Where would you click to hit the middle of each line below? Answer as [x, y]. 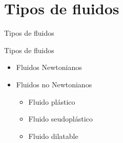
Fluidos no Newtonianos [54, 84]
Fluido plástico [52, 101]
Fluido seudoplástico [60, 119]
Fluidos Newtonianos [49, 67]
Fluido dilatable [53, 136]
